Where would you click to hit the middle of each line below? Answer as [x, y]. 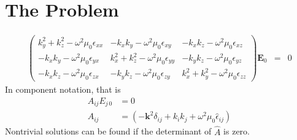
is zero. [237, 131]
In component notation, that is [63, 89]
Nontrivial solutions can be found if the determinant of [108, 131]
